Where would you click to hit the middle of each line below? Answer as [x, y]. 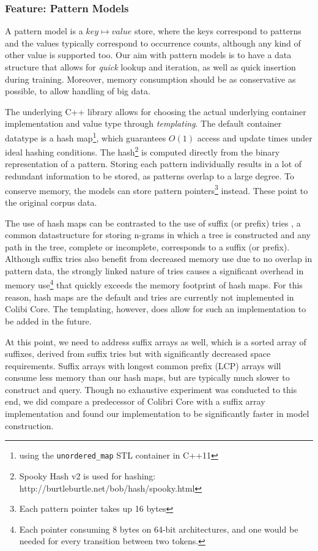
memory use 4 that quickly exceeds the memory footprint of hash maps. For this [154, 284]
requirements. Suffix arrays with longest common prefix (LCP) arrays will [143, 365]
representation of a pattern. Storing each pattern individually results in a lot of [153, 164]
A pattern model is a [44, 31]
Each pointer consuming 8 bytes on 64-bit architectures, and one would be [159, 529]
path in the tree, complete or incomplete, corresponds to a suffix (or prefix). [147, 246]
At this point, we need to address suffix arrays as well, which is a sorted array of [156, 341]
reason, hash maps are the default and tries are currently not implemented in [150, 297]
